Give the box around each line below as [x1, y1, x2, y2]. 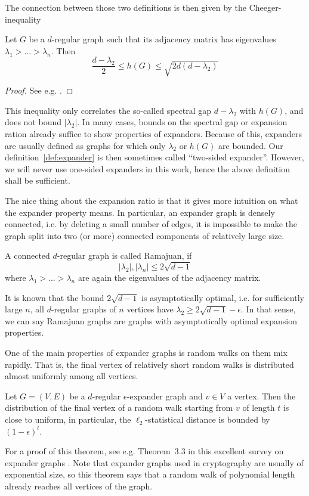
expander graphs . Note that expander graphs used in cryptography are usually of [5, 456, 304, 469]
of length [242, 401, 275, 414]
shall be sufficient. [5, 174, 70, 187]
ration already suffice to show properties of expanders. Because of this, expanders [5, 128, 302, 140]
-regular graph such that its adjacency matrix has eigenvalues [51, 33, 276, 45]
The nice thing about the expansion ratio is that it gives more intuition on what [5, 194, 298, 206]
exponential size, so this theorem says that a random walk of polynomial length [5, 468, 295, 480]
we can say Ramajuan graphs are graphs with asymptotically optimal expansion [5, 314, 297, 327]
